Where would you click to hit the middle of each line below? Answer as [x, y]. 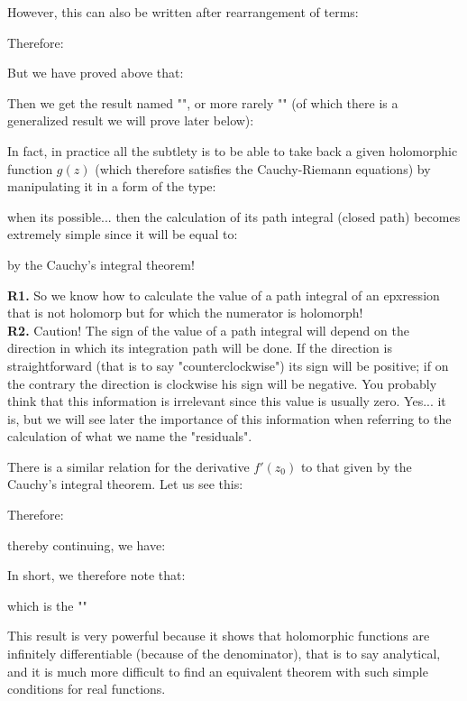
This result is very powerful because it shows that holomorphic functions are [219, 636]
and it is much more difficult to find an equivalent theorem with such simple [218, 671]
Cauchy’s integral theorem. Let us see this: [125, 484]
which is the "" [47, 605]
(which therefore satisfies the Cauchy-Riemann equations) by [263, 168]
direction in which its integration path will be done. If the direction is [200, 348]
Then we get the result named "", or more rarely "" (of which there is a [203, 102]
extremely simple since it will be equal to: [123, 234]
